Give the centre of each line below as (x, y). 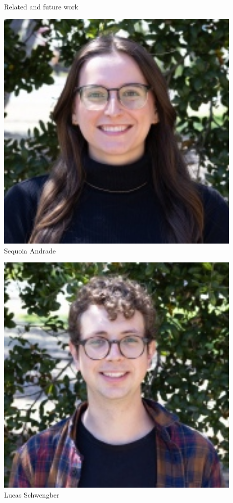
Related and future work (41, 6)
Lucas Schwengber (32, 494)
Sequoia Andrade (30, 250)
